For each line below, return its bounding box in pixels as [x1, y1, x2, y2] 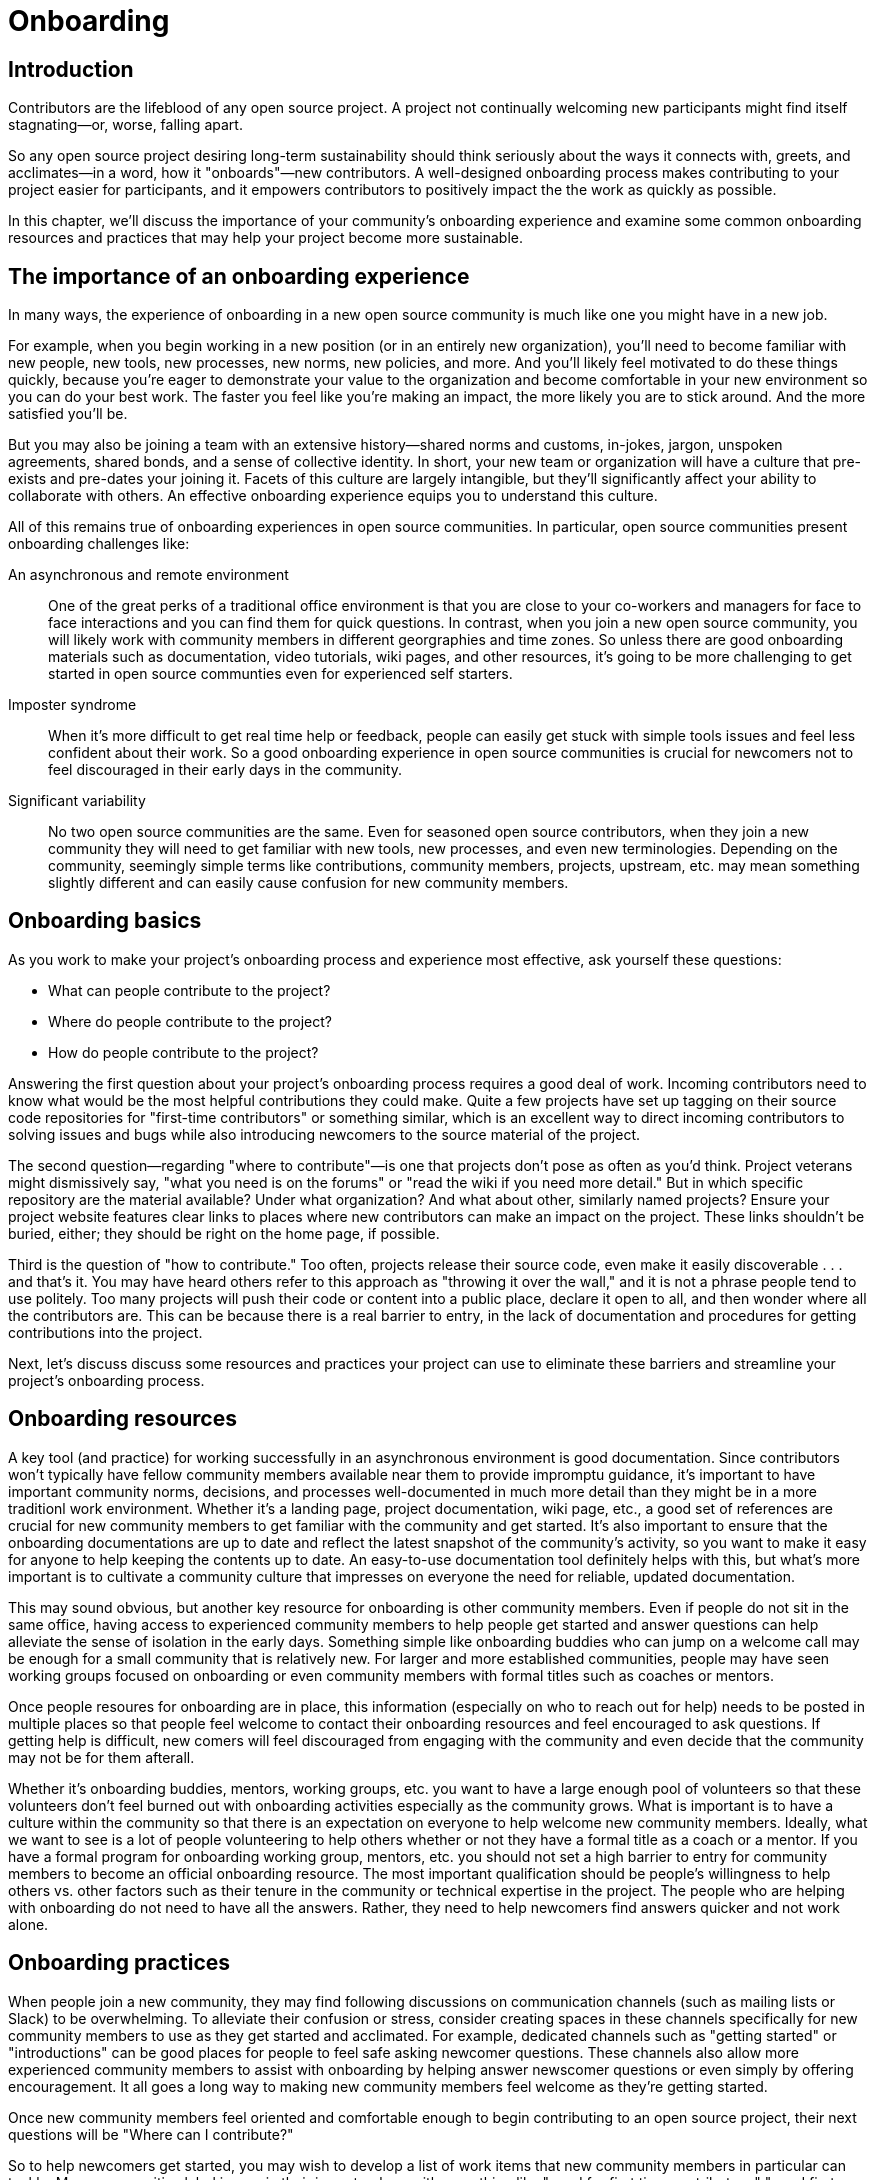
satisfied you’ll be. [8, 405, 128, 423]
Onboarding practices [8, 1950, 231, 1976]
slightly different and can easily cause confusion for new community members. [48, 874, 569, 892]
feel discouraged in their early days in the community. [48, 761, 402, 779]
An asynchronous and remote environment [8, 566, 289, 584]
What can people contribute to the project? [48, 981, 331, 999]
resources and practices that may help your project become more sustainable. [8, 229, 523, 247]
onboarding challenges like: [8, 535, 190, 553]
